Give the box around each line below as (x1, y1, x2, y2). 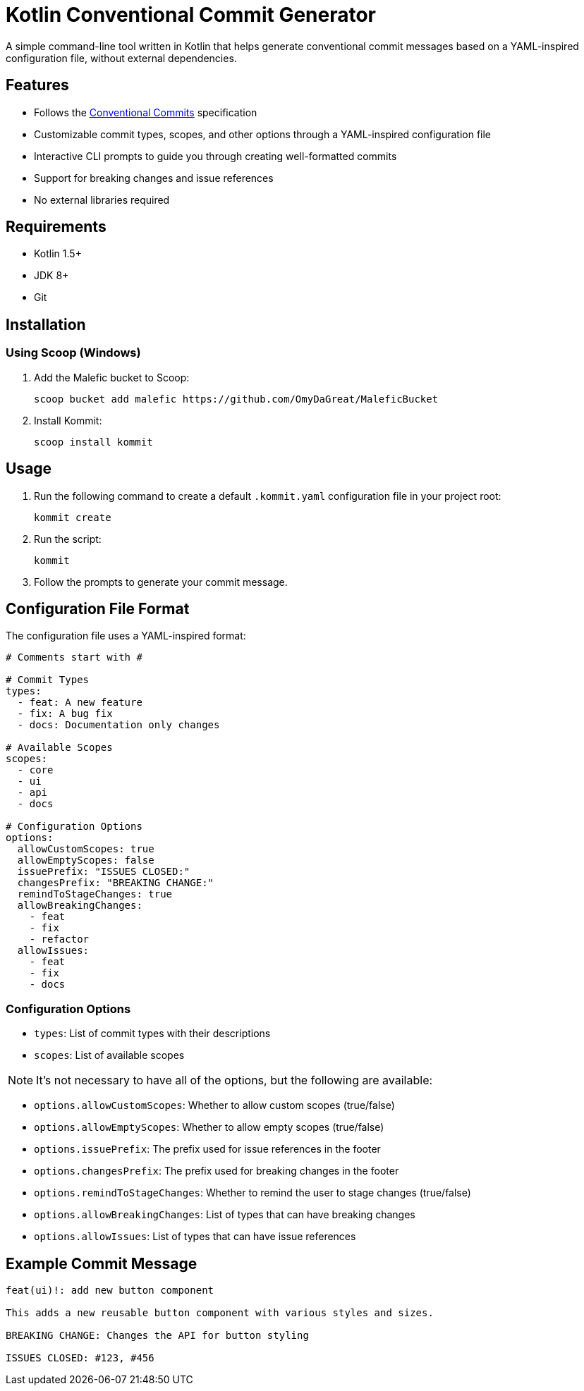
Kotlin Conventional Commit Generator (6, 3, 377, 27)
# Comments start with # (6, 651, 142, 663)
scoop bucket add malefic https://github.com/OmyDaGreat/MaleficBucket (34, 393, 439, 405)
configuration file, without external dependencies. (6, 51, 237, 64)
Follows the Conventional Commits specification (34, 106, 257, 118)
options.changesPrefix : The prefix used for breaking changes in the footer (34, 1165, 399, 1177)
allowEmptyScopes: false (17, 854, 154, 866)
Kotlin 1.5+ (34, 247, 82, 260)
